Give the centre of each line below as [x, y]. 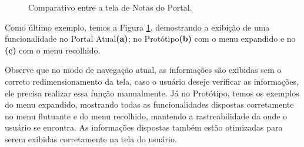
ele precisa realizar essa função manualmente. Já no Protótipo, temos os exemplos [152, 93]
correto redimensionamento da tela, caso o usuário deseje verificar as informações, [152, 81]
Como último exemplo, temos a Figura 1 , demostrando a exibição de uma [137, 27]
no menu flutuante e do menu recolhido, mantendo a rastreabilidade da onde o [146, 116]
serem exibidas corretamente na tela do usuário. [91, 138]
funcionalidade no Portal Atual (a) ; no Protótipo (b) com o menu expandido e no [150, 39]
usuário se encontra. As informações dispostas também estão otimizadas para [144, 127]
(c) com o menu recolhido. [53, 50]
